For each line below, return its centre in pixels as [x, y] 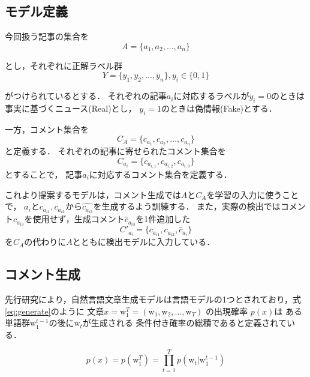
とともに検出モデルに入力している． [144, 242]
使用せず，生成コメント [79, 219]
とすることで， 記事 [44, 174]
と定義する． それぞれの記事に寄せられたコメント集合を [115, 151]
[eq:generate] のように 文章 [55, 311]
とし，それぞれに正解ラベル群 [64, 65]
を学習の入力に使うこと [253, 194]
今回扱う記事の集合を [47, 36]
